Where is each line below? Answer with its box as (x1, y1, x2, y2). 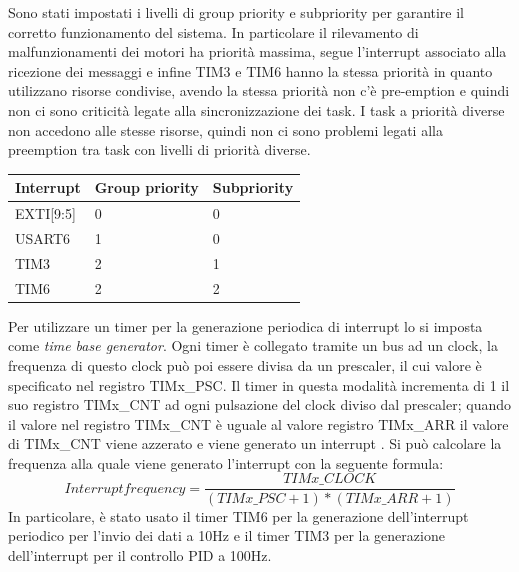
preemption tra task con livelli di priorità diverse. (8, 139, 311, 160)
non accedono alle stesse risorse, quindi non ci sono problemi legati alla (8, 119, 443, 140)
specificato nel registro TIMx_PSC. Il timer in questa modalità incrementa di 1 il (8, 374, 510, 395)
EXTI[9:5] (15, 203, 76, 224)
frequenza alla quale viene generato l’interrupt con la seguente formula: (8, 452, 444, 473)
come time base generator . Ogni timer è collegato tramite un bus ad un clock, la (8, 335, 498, 356)
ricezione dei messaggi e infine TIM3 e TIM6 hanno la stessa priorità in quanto (8, 60, 493, 81)
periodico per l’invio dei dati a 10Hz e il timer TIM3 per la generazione (8, 525, 445, 546)
